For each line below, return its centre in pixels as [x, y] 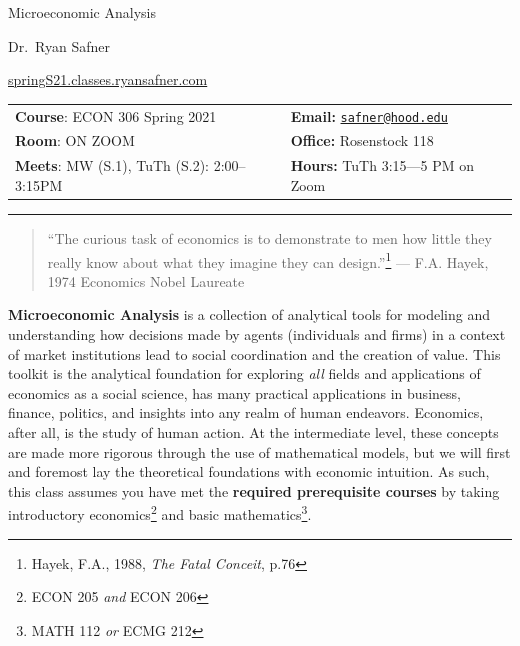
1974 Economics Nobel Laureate [146, 280]
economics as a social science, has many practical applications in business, [234, 392]
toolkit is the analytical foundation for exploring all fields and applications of [244, 373]
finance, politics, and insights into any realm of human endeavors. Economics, [246, 412]
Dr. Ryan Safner [59, 45]
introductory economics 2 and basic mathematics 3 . [160, 512]
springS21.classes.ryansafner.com [108, 79]
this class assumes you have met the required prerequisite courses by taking [254, 490]
